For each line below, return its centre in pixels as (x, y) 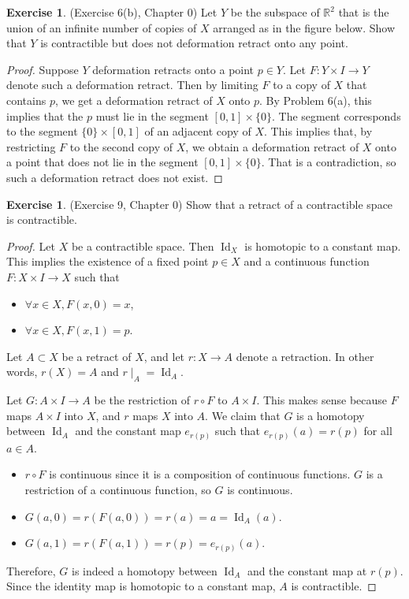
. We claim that (243, 415)
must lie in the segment (152, 115)
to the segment (42, 131)
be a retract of (97, 356)
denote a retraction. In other (305, 356)
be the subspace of (275, 12)
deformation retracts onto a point (173, 69)
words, (22, 372)
